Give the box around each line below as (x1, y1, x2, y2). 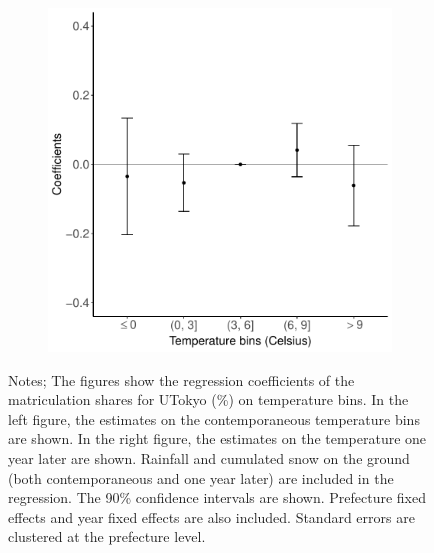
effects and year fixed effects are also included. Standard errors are (8, 506, 415, 527)
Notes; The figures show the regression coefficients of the (8, 369, 355, 390)
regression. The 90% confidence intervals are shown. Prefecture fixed (8, 487, 426, 508)
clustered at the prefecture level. (8, 526, 206, 547)
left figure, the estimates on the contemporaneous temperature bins (8, 408, 420, 429)
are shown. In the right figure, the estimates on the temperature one (8, 428, 427, 449)
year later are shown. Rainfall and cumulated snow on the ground (8, 447, 410, 468)
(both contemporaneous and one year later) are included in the (8, 467, 394, 488)
